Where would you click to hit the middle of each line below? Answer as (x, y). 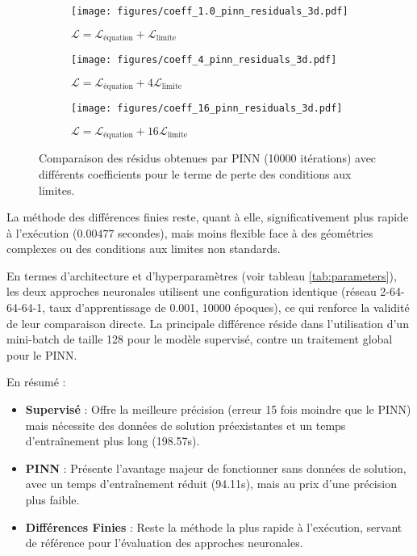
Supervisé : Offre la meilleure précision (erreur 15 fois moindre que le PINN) (218, 409)
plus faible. (52, 500)
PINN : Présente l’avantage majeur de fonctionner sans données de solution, (216, 468)
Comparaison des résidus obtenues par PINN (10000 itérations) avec (208, 158)
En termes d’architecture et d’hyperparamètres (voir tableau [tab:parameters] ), (202, 275)
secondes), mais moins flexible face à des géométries (246, 232)
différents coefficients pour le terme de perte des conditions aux (195, 173)
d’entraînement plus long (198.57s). (113, 441)
